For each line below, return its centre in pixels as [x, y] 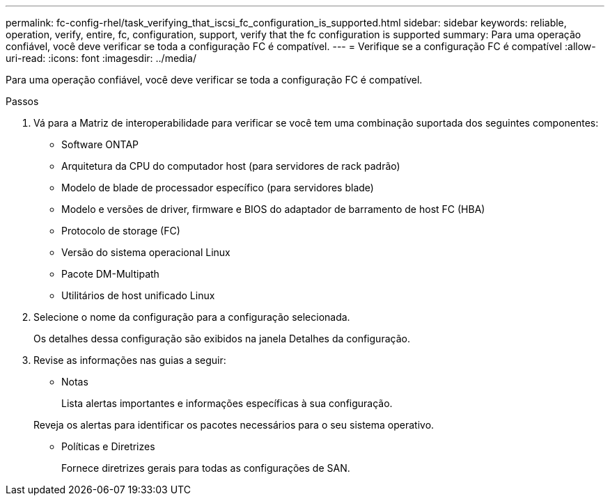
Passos [22, 101]
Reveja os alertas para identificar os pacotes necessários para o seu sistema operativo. [234, 425]
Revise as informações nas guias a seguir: [130, 360]
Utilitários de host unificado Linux [138, 295]
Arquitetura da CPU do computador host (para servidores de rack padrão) [231, 166]
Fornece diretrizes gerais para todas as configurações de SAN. [206, 468]
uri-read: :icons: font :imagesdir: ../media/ [101, 58]
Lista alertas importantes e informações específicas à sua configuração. [227, 403]
